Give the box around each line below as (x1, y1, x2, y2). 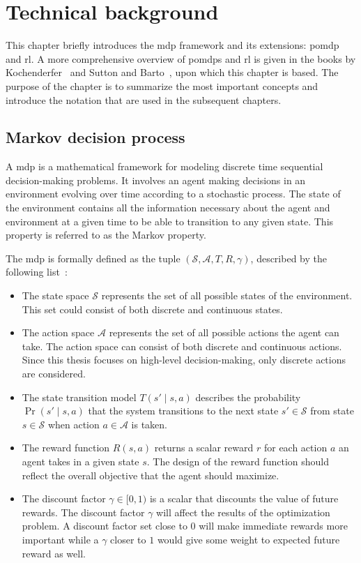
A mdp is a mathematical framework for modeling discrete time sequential (6, 159, 323, 174)
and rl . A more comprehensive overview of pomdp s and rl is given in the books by (6, 51, 356, 66)
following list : (6, 264, 68, 279)
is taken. (131, 416, 168, 431)
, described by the (250, 250, 327, 265)
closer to (110, 532, 146, 546)
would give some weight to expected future (157, 532, 340, 546)
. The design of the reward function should (146, 453, 329, 468)
